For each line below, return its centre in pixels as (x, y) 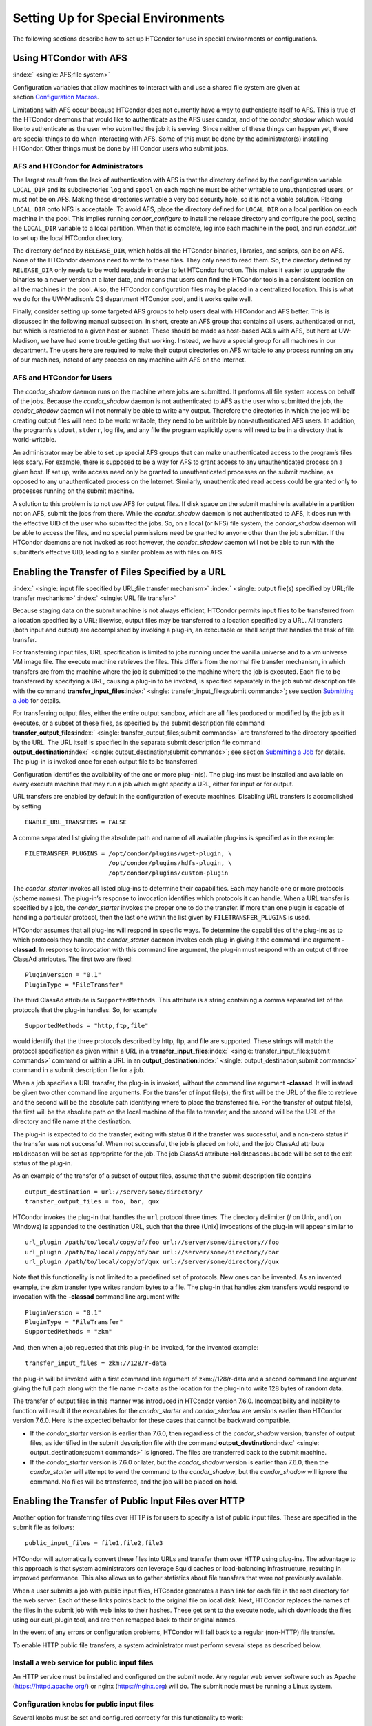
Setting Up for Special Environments (119, 18)
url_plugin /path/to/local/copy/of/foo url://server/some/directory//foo (152, 1242)
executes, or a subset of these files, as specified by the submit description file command (138, 723)
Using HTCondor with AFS (70, 58)
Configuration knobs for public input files (83, 1704)
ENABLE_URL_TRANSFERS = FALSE (76, 822)
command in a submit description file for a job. (79, 1070)
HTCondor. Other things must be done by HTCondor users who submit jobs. (121, 148)
